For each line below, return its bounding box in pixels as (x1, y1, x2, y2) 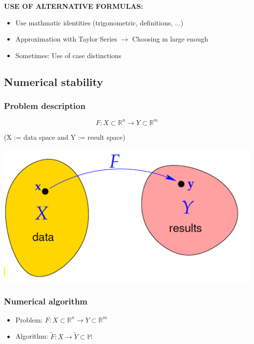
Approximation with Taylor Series (15, 34, 117, 44)
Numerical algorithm (4, 295, 88, 307)
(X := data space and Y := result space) (4, 131, 126, 142)
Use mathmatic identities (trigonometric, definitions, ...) (15, 17, 184, 27)
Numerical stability (4, 74, 104, 89)
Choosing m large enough (132, 34, 209, 44)
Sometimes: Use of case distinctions (15, 50, 122, 60)
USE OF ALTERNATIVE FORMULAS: (4, 1, 143, 11)
